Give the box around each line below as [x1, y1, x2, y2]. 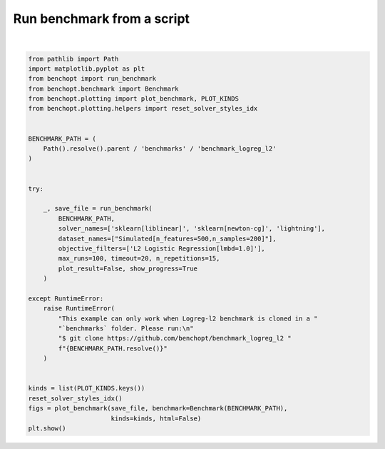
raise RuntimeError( [43, 304, 115, 313]
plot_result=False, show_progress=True [58, 264, 197, 273]
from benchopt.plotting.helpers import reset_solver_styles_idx [28, 104, 258, 113]
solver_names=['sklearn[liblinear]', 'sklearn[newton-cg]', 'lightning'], [58, 225, 326, 233]
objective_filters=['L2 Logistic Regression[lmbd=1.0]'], [58, 244, 265, 253]
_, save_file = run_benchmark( [43, 204, 153, 213]
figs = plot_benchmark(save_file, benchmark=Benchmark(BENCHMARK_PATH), [28, 404, 288, 413]
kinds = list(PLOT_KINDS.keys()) [28, 384, 145, 393]
